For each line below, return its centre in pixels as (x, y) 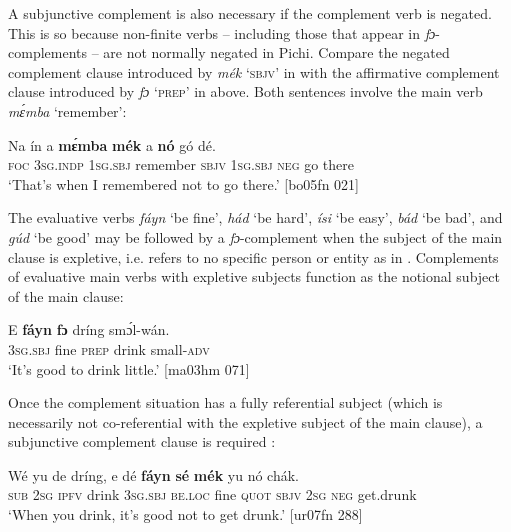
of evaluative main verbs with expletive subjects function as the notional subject (254, 276)
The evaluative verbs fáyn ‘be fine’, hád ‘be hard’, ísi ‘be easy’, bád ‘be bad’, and (255, 217)
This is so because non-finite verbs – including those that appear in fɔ (222, 32)
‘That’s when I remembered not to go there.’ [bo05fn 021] (183, 183)
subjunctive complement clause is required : (142, 441)
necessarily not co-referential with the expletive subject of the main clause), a (245, 421)
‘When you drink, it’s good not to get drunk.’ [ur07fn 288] (185, 514)
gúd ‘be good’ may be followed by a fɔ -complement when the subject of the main (255, 236)
